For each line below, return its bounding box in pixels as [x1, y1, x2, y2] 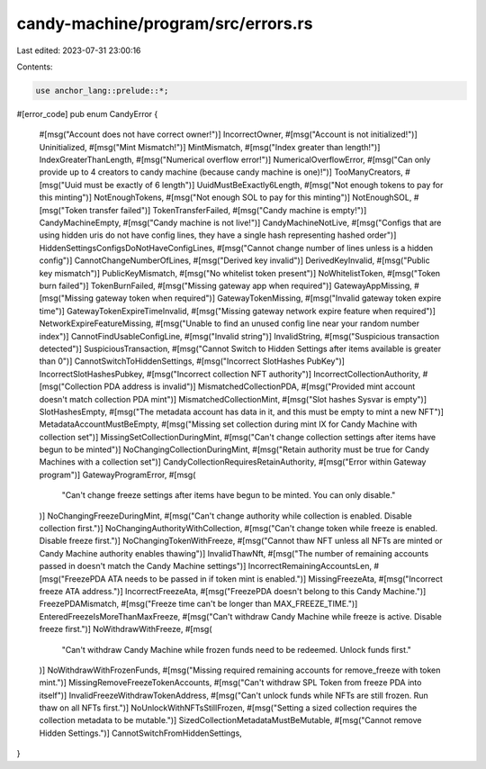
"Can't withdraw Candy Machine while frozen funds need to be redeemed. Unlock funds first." [61, 644, 411, 655]
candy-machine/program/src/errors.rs [16, 14, 313, 33]
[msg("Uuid [39, 179, 83, 190]
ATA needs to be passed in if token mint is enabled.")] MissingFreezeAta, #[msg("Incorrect [107, 573, 443, 584]
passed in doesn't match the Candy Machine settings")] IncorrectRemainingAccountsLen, [39, 561, 373, 572]
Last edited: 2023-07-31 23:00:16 [16, 45, 141, 56]
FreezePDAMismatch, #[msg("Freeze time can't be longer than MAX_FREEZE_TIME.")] [39, 599, 358, 610]
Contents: [16, 61, 53, 72]
